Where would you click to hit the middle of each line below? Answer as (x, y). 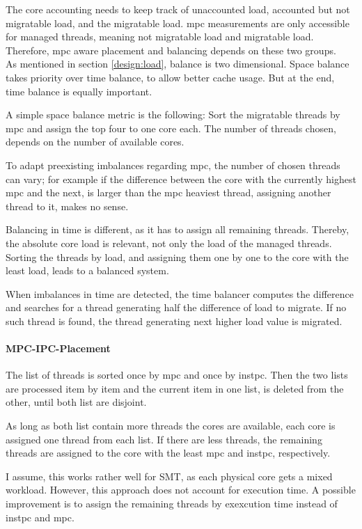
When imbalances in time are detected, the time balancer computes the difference (180, 293)
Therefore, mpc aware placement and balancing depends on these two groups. (171, 50)
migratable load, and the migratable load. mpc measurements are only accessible (178, 23)
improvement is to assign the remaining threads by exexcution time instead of (172, 504)
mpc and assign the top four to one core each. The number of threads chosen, (171, 128)
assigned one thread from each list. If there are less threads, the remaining (164, 439)
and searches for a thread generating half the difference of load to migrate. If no (176, 307)
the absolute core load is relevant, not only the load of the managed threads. (169, 243)
